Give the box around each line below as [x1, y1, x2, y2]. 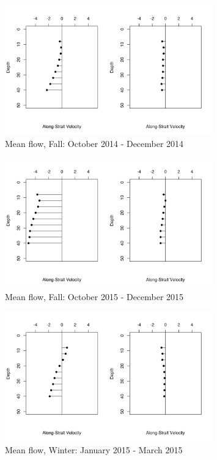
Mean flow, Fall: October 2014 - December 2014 [5, 137, 184, 149]
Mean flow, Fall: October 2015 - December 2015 [5, 290, 184, 303]
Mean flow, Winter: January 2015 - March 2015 [5, 443, 183, 456]
